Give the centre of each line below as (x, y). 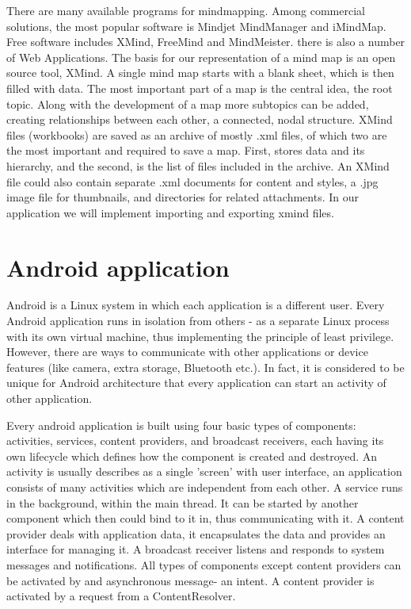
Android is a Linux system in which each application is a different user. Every (196, 305)
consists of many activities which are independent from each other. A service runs (205, 486)
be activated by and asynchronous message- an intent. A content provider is (190, 580)
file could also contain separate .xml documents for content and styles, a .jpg (192, 181)
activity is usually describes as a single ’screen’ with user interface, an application (204, 471)
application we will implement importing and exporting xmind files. (170, 212)
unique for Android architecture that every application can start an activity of (196, 383)
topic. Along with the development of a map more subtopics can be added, (188, 103)
